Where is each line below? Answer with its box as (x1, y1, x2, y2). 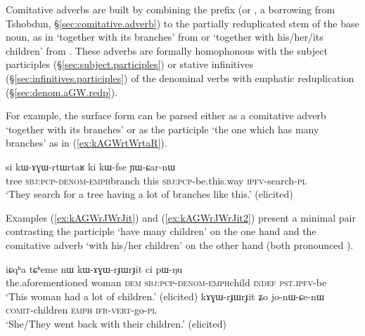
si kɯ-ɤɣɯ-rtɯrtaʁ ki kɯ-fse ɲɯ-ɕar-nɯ (6, 159, 176, 173)
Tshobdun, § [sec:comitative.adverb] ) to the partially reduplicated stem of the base (6, 15, 359, 30)
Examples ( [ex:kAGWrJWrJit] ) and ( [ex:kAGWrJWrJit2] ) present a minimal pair (6, 210, 356, 224)
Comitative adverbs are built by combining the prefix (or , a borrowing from (6, 2, 335, 16)
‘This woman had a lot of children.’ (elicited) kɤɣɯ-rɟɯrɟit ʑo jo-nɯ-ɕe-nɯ (6, 288, 324, 303)
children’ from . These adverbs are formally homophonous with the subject (6, 43, 328, 58)
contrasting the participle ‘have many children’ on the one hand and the (6, 224, 316, 238)
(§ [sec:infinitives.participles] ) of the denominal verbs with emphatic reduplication (6, 70, 354, 85)
